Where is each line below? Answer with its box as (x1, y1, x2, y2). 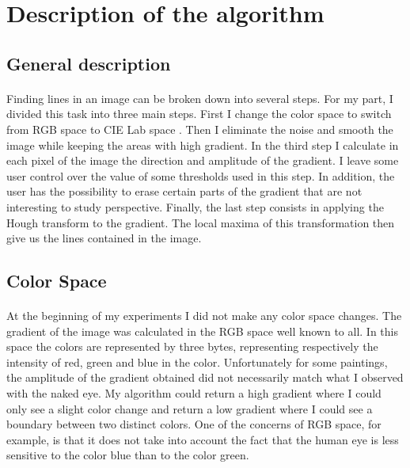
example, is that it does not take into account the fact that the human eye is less (6, 431, 399, 447)
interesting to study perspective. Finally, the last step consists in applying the (6, 198, 384, 215)
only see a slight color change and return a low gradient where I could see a (6, 400, 373, 417)
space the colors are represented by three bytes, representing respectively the (6, 338, 378, 355)
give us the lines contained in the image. (6, 230, 202, 246)
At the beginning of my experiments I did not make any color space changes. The (6, 307, 402, 324)
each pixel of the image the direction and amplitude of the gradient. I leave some (6, 152, 399, 169)
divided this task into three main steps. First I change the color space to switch (6, 105, 392, 122)
